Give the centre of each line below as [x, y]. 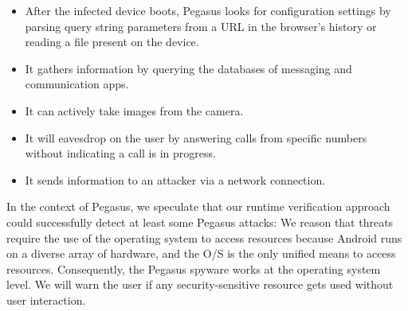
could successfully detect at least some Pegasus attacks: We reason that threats [200, 222]
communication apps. [77, 84]
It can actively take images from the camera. [134, 110]
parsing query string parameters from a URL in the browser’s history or [201, 26]
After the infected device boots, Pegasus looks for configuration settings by [208, 10]
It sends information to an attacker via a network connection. [175, 179]
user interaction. [46, 299]
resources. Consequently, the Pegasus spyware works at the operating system [194, 268]
